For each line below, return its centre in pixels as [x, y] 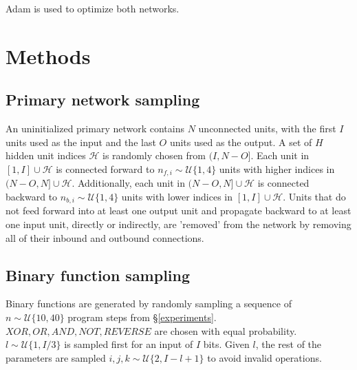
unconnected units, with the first [267, 129]
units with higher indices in [277, 168]
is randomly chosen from [154, 155]
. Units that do [314, 196]
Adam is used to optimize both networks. [93, 8]
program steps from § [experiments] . [142, 317]
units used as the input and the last [81, 142]
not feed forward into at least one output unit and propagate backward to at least [178, 210]
